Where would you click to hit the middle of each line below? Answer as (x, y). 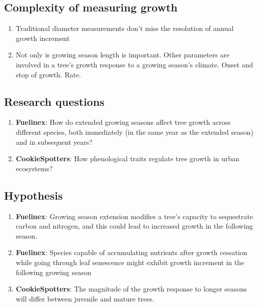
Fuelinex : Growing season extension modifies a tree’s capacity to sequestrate (134, 216)
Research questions (54, 101)
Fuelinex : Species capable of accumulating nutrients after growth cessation (131, 252)
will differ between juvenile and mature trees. (85, 298)
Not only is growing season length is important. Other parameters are (123, 55)
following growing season (53, 272)
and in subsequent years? (54, 142)
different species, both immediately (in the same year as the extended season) (134, 132)
